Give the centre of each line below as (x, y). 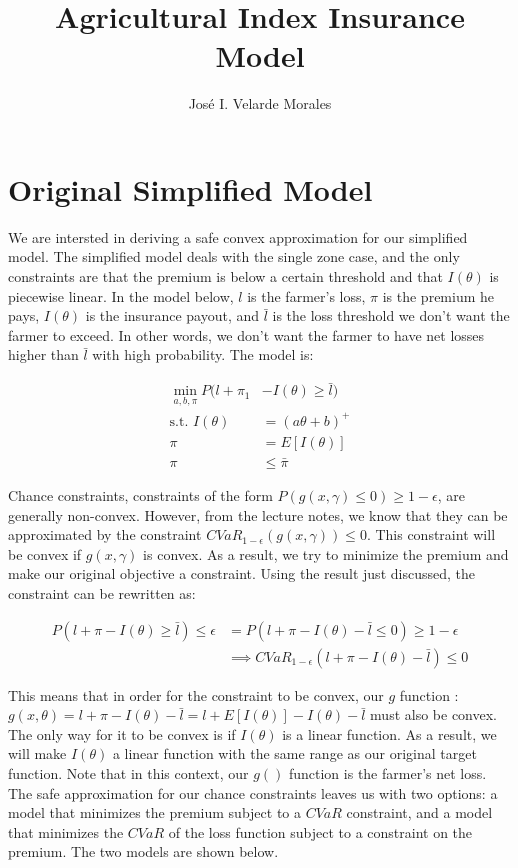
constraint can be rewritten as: (102, 593)
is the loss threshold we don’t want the (391, 315)
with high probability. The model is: (203, 354)
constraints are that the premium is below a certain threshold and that (225, 276)
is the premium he (438, 295)
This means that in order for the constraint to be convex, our (196, 694)
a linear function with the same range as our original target (294, 753)
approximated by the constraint (105, 534)
